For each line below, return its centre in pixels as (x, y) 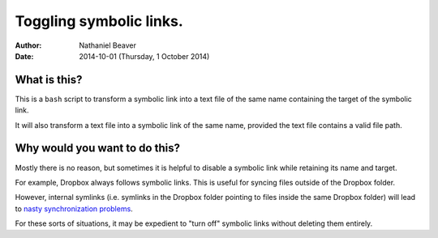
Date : (24, 56)
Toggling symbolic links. (99, 21)
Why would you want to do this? (97, 149)
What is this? (49, 80)
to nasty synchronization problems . (74, 208)
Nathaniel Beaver (108, 45)
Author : (28, 45)
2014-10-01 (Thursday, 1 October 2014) (144, 56)
